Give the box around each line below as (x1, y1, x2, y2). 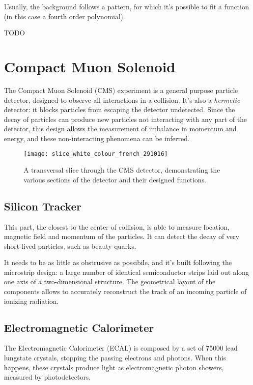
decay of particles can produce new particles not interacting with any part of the (4, 114, 247, 124)
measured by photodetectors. (4, 372, 91, 382)
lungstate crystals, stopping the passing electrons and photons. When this (4, 353, 226, 363)
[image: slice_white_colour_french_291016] (24, 150, 168, 158)
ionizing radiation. (4, 296, 59, 306)
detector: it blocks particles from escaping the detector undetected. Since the (4, 104, 235, 115)
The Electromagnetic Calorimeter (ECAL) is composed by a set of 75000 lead (4, 343, 238, 353)
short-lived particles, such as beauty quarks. (4, 240, 136, 251)
